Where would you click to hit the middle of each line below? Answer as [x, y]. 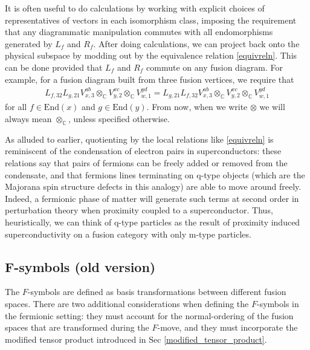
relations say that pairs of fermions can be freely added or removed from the [146, 163]
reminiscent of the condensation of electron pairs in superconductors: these [143, 151]
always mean [28, 119]
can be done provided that [54, 67]
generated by [29, 43]
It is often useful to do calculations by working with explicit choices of [135, 8]
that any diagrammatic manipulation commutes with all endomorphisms [139, 32]
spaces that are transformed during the [77, 327]
